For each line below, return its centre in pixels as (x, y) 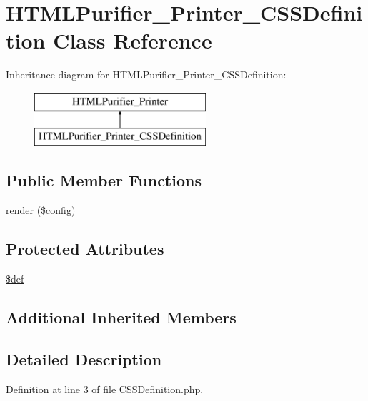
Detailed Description (84, 359)
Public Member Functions (104, 180)
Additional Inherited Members (121, 317)
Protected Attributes (85, 249)
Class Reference (133, 40)
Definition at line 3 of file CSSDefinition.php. (105, 389)
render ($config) (41, 210)
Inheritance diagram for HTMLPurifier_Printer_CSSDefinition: (146, 75)
